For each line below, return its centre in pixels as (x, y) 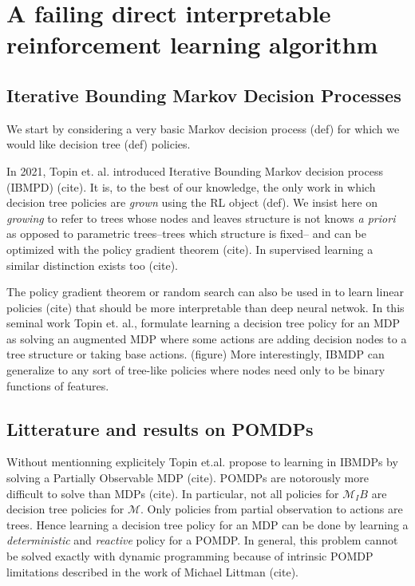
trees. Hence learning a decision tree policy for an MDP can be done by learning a (207, 524)
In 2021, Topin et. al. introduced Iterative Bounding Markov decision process (195, 170)
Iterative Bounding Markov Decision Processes (204, 95)
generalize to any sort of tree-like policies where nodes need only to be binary (196, 370)
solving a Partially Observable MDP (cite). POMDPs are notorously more (188, 478)
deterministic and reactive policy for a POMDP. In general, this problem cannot (202, 540)
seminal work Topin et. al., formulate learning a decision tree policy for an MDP (204, 323)
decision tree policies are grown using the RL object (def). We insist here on (192, 202)
